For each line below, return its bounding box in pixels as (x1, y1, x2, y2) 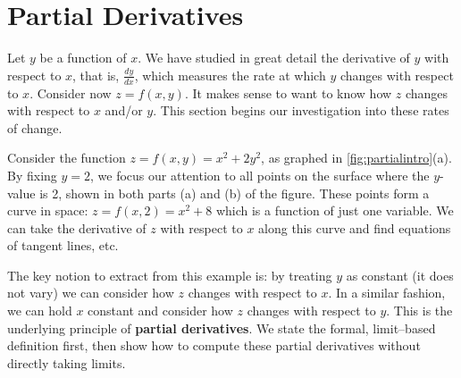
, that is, (72, 65, 120, 84)
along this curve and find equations (258, 218, 451, 237)
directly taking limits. (7, 353, 126, 372)
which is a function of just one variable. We (215, 201, 454, 220)
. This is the (386, 301, 453, 320)
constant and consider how (88, 301, 233, 320)
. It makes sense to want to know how (184, 83, 392, 102)
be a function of (39, 48, 127, 67)
